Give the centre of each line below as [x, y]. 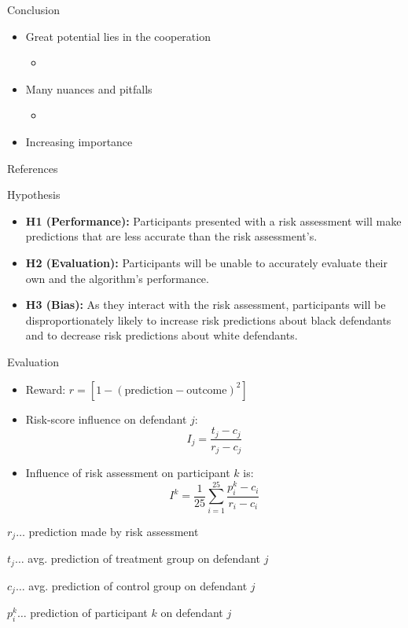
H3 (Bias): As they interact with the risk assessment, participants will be [206, 305]
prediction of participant [89, 613]
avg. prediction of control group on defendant [138, 585]
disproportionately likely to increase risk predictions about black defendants [208, 320]
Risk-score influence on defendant [106, 419]
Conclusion [33, 9]
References [33, 168]
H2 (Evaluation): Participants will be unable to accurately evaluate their [206, 262]
